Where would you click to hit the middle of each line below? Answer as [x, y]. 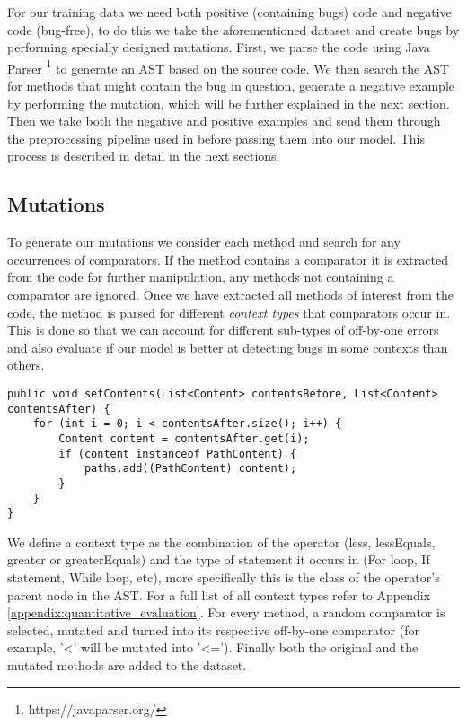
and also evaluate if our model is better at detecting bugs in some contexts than [228, 347]
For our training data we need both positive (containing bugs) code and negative [229, 12]
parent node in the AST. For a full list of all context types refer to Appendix [219, 594]
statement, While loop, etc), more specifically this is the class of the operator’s [224, 577]
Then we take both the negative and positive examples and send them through [224, 121]
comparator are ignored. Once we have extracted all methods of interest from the [230, 294]
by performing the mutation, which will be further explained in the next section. [229, 103]
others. [26, 365]
